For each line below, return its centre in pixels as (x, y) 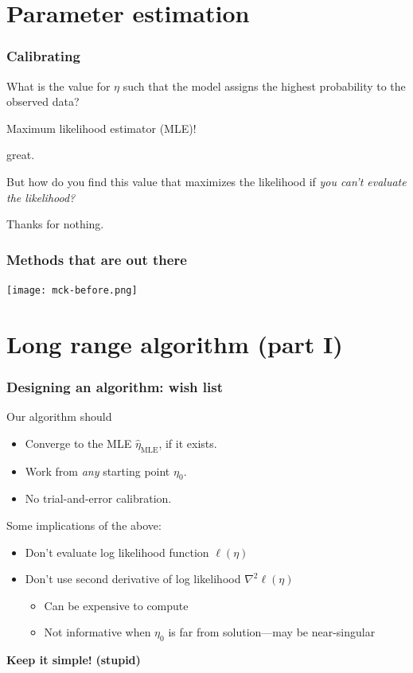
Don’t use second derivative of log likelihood (133, 579)
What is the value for (58, 86)
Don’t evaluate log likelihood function (117, 552)
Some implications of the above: (84, 525)
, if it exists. (188, 443)
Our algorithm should (59, 416)
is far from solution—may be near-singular (272, 632)
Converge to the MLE (78, 443)
